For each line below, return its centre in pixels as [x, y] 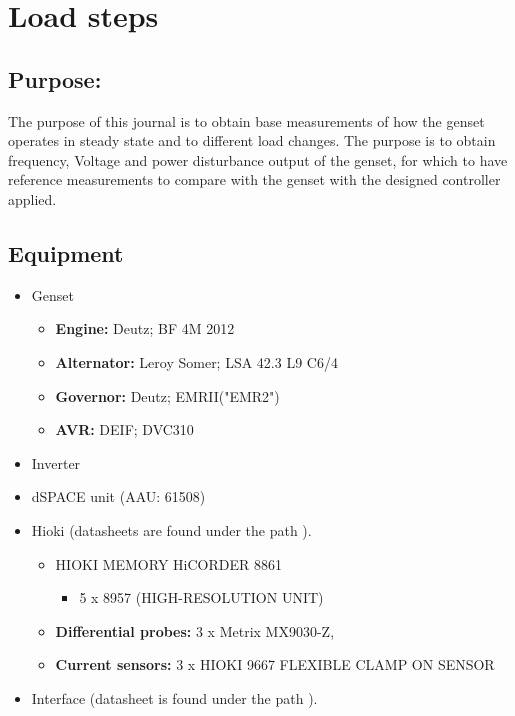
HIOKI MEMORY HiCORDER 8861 [168, 563]
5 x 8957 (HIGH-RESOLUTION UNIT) [201, 597]
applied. [32, 198]
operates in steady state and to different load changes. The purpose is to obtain [252, 140]
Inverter [56, 462]
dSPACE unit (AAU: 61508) [118, 496]
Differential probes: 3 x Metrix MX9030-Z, [195, 630]
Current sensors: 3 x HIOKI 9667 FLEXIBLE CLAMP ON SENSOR [275, 664]
